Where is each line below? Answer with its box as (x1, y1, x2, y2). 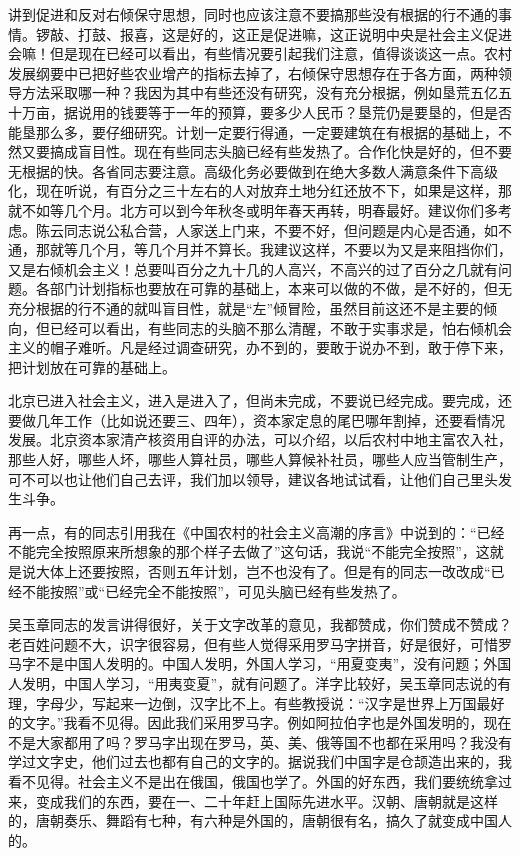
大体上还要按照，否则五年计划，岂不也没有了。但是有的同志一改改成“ (35, 561, 491, 582)
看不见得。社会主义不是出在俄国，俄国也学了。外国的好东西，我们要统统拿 (8, 770, 498, 791)
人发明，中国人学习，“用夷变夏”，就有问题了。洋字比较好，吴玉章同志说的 (8, 673, 498, 693)
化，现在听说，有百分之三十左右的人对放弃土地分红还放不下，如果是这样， (8, 180, 498, 201)
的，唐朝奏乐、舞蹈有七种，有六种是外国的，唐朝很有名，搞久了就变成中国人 (8, 810, 512, 831)
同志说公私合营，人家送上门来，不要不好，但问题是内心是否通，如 (63, 219, 498, 240)
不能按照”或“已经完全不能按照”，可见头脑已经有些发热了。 (21, 580, 406, 601)
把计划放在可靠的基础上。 (8, 356, 176, 377)
